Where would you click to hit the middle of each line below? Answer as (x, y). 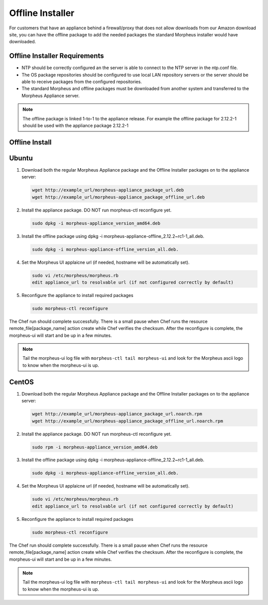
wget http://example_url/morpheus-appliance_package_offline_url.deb (118, 197)
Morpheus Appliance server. (51, 96)
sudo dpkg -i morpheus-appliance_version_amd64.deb (96, 223)
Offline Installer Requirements (57, 56)
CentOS (22, 382)
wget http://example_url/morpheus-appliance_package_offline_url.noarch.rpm (128, 421)
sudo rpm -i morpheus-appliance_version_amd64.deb (95, 447)
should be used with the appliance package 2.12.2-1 (75, 125)
